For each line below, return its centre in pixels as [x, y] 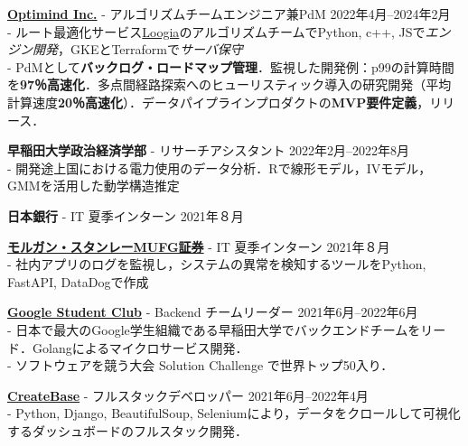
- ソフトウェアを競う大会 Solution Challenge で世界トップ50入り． [201, 365]
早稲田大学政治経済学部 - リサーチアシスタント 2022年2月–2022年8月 [209, 150]
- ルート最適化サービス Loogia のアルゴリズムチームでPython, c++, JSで [216, 31]
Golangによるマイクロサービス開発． [140, 347]
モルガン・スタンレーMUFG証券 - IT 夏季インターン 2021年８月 [199, 246]
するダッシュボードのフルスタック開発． [127, 430]
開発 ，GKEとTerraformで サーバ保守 [137, 49]
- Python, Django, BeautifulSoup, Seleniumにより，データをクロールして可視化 [234, 413]
